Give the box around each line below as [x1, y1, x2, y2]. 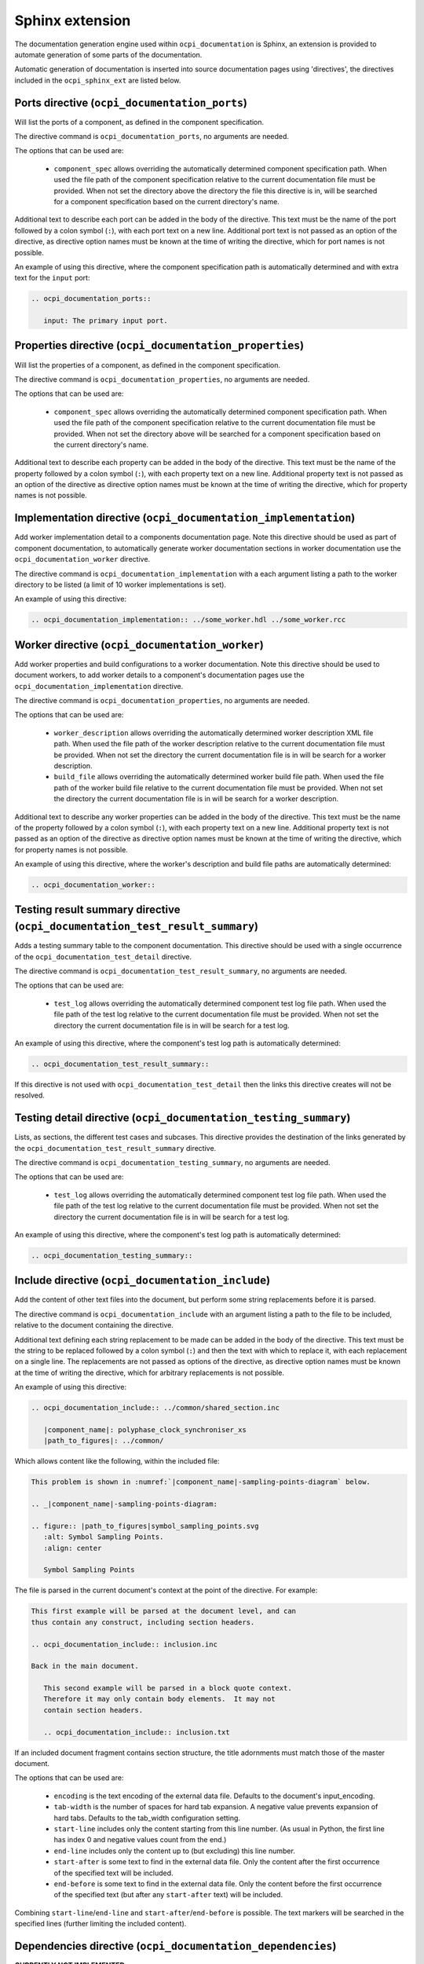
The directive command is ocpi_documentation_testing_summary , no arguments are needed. [14, 1157, 331, 1167]
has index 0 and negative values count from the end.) [53, 1835, 227, 1845]
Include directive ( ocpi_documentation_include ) [14, 1273, 271, 1288]
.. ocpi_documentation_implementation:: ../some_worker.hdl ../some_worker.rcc [31, 615, 346, 625]
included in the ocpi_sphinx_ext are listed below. [14, 75, 181, 85]
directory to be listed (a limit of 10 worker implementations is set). [14, 580, 227, 589]
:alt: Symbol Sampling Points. [43, 1533, 164, 1541]
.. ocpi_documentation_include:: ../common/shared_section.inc [31, 1403, 280, 1413]
